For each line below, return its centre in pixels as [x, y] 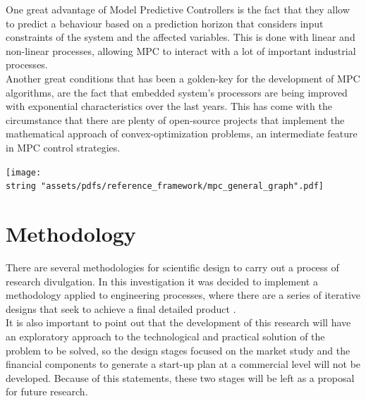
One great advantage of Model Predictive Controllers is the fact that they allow [178, 9]
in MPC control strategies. [63, 147]
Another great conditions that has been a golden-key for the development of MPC [183, 78]
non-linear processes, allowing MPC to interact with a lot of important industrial [181, 50]
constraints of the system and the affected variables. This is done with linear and [181, 37]
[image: [24, 172]
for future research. [47, 391]
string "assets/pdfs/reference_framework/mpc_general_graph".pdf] [165, 186]
